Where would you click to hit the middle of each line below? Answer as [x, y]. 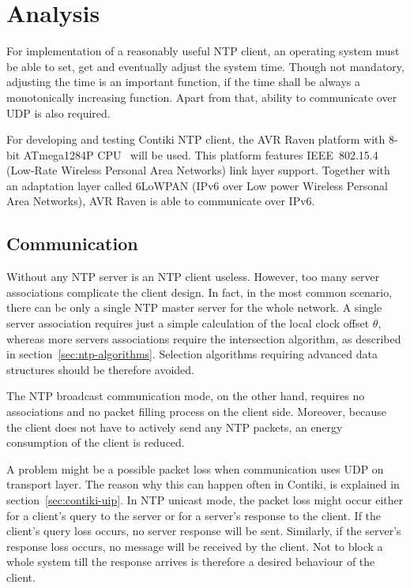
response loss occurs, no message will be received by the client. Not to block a [195, 546]
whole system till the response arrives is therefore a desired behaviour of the [191, 562]
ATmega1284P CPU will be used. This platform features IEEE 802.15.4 [201, 154]
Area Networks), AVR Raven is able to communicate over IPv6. [161, 201]
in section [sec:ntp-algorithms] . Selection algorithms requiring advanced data [192, 354]
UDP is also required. [58, 112]
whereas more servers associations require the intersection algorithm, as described [204, 338]
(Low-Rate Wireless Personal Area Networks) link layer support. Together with [198, 170]
